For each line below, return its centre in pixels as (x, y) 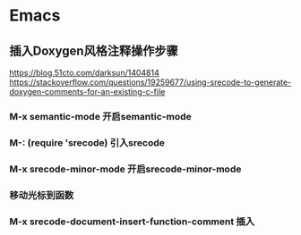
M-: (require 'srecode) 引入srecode (87, 142)
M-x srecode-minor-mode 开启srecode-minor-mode (125, 169)
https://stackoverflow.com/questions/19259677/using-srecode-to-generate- (150, 82)
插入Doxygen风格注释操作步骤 (94, 50)
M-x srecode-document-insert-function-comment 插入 (132, 222)
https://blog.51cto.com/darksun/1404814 (84, 73)
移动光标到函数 (42, 195)
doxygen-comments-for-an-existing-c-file (87, 92)
